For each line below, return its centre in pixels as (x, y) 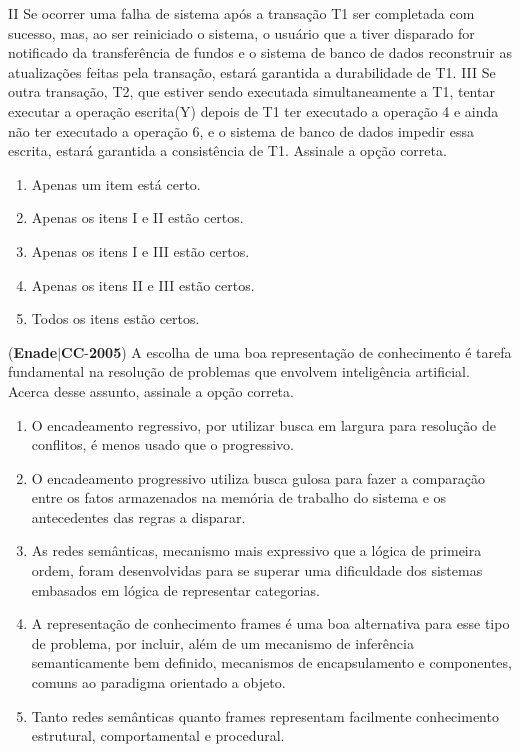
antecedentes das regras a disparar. (138, 516)
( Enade (33, 351)
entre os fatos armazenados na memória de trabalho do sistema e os (239, 497)
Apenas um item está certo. (116, 183)
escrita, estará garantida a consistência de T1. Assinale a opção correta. (227, 150)
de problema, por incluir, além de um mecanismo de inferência (222, 642)
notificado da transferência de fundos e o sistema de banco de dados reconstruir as (260, 52)
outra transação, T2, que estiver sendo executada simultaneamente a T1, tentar (251, 91)
